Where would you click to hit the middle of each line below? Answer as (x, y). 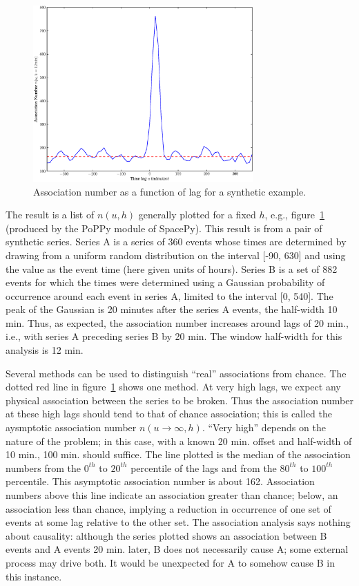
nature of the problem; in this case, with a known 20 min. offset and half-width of (179, 441)
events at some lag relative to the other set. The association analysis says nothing (178, 522)
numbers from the (43, 467)
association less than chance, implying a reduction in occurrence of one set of (168, 508)
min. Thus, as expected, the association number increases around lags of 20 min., (177, 322)
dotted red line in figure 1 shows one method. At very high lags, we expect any (173, 387)
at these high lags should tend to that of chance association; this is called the (169, 414)
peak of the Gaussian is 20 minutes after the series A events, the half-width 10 (172, 309)
